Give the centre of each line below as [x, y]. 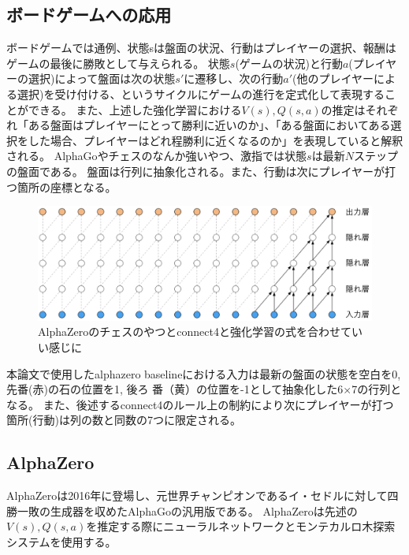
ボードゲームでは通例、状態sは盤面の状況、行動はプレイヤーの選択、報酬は [201, 48]
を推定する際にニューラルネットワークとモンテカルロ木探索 [241, 526]
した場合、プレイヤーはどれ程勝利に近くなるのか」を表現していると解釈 [216, 140]
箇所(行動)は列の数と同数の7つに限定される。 [124, 420]
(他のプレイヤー [333, 78]
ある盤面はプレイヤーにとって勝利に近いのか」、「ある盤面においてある [209, 125]
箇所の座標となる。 [67, 186]
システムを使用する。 [61, 542]
